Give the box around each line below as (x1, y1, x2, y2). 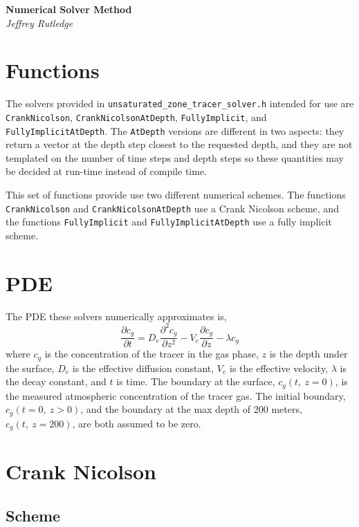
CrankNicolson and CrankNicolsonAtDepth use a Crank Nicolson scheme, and (6, 201, 339, 215)
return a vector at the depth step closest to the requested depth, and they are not (6, 137, 353, 151)
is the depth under (269, 346, 348, 361)
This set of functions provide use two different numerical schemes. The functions (6, 187, 346, 202)
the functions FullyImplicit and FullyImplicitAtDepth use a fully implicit (6, 214, 332, 229)
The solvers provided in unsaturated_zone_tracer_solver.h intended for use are (6, 96, 354, 111)
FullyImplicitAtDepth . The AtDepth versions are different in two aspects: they (6, 123, 344, 138)
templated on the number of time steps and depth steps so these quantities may (6, 150, 344, 165)
